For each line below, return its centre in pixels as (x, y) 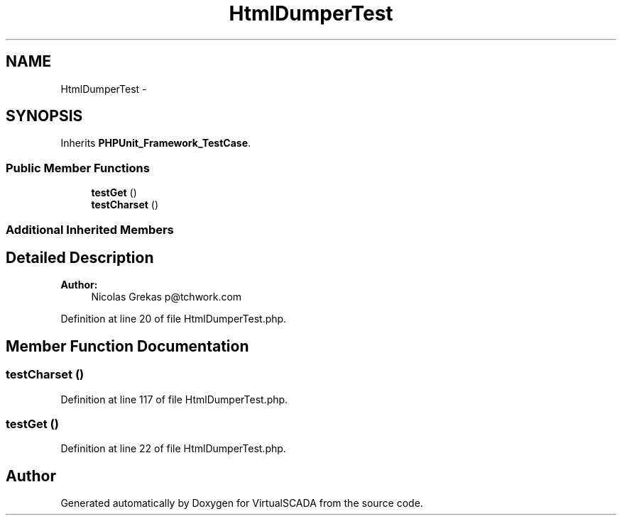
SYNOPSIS (44, 116)
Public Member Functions (78, 168)
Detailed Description (80, 257)
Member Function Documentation (127, 346)
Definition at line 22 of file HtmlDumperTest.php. (173, 449)
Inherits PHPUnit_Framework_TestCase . (156, 143)
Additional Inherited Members (90, 229)
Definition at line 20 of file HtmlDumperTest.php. (174, 319)
